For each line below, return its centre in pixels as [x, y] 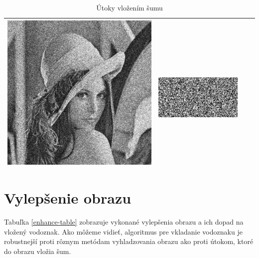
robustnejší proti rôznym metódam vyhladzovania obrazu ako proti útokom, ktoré [129, 241]
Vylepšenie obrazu [68, 198]
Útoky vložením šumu [129, 7]
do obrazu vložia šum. [38, 251]
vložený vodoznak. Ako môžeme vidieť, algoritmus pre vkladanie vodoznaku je [123, 231]
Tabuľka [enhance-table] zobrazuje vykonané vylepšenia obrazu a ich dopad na [124, 221]
